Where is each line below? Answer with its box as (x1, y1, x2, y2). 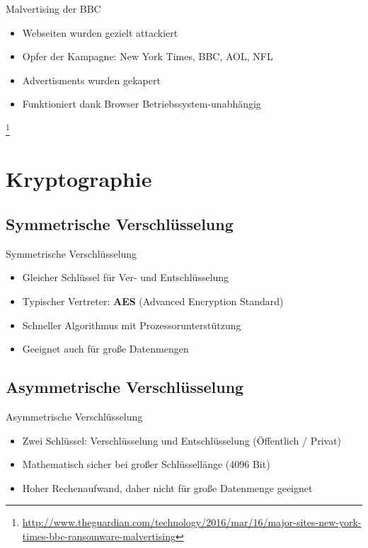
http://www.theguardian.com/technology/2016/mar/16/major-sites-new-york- (22, 515, 362, 530)
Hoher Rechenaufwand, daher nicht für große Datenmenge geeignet (22, 480, 313, 495)
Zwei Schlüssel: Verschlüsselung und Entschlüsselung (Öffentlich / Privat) (22, 433, 342, 447)
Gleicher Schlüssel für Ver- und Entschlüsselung (22, 270, 229, 285)
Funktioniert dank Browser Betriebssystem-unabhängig (22, 96, 261, 111)
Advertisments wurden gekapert (22, 72, 161, 87)
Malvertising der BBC (6, 1, 101, 16)
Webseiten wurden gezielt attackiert (22, 25, 178, 40)
